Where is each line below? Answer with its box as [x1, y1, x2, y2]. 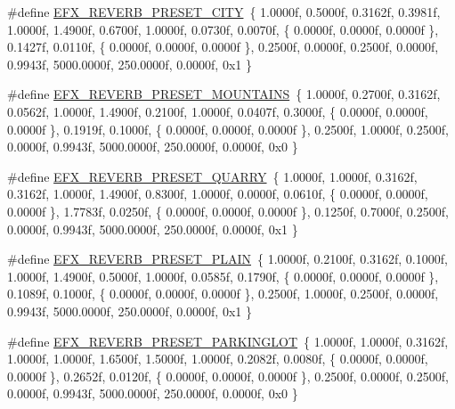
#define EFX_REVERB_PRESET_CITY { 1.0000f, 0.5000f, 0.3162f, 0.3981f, [7, 3, 441, 20]
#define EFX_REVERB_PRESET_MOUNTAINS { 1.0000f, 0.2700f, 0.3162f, [7, 85, 441, 103]
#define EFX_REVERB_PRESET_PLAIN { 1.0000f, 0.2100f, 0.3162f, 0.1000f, [7, 249, 448, 268]
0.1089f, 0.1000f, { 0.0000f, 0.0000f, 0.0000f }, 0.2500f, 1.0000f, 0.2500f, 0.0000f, [7, 284, 439, 303]
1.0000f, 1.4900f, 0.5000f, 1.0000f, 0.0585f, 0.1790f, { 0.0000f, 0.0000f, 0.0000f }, [7, 266, 439, 285]
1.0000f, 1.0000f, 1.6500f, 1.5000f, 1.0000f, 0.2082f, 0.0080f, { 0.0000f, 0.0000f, [7, 349, 428, 368]
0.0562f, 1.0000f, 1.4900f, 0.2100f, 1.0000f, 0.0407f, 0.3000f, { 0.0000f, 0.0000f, [7, 102, 428, 120]
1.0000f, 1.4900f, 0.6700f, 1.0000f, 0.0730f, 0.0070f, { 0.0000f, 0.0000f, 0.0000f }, [7, 20, 439, 38]
